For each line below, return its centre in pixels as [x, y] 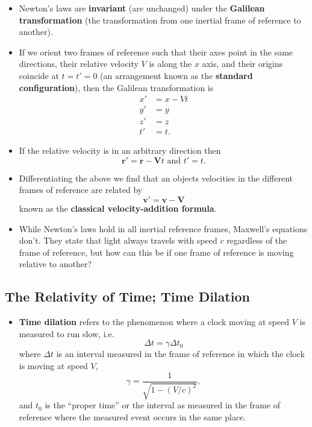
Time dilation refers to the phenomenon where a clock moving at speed [154, 322]
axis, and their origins [242, 64]
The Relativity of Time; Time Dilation [127, 296]
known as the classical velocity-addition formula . [118, 208]
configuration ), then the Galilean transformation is [116, 87]
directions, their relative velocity [79, 64]
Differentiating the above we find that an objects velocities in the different [156, 178]
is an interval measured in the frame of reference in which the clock [180, 354]
